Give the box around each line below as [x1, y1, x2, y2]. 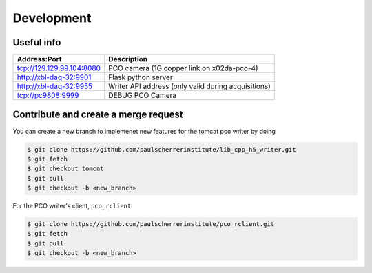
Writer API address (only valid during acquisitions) [107, 81, 271, 91]
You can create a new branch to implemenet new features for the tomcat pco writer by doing [12, 127, 276, 135]
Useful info [12, 37, 61, 48]
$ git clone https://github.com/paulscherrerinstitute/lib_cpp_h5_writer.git [27, 145, 296, 153]
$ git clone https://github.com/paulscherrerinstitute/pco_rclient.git [27, 221, 275, 228]
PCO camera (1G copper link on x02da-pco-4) [107, 63, 258, 73]
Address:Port [17, 54, 62, 64]
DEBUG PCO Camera [107, 90, 177, 100]
